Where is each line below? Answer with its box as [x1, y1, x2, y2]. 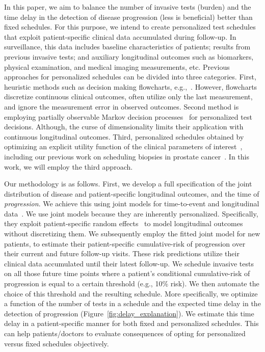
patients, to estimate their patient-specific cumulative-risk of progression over [4, 238, 246, 249]
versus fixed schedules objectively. [4, 338, 109, 348]
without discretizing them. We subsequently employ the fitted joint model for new [4, 228, 260, 239]
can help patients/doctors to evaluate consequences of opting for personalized [4, 328, 246, 338]
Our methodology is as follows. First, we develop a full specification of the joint [4, 178, 252, 189]
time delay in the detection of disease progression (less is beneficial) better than [4, 11, 253, 22]
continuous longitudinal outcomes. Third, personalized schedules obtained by [4, 131, 244, 142]
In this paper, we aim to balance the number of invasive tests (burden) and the [4, 2, 251, 12]
